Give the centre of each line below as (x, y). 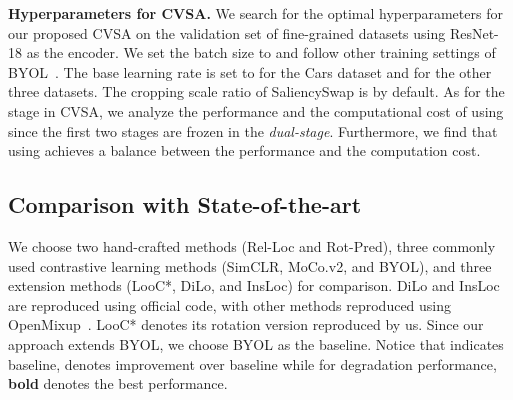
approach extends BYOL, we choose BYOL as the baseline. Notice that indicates (256, 343)
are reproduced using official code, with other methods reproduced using (230, 304)
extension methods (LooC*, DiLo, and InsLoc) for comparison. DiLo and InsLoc (254, 285)
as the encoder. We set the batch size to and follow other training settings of (261, 52)
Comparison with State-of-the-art (185, 204)
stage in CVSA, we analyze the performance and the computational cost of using (256, 110)
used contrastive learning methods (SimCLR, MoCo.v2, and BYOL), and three (250, 265)
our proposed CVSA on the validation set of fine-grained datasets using (227, 32)
